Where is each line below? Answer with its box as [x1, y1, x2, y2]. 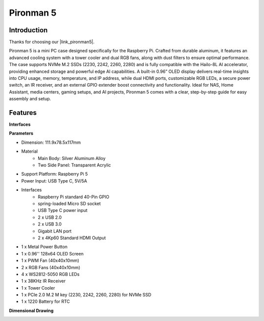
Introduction [9, 26, 48, 34]
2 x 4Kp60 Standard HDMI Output [38, 235, 106, 241]
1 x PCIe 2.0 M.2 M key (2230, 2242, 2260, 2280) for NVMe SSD [21, 292, 152, 298]
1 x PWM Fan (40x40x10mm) [21, 257, 79, 264]
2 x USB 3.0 [38, 221, 62, 227]
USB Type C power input [38, 207, 88, 213]
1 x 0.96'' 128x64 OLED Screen [21, 251, 84, 256]
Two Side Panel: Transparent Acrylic [38, 162, 111, 168]
